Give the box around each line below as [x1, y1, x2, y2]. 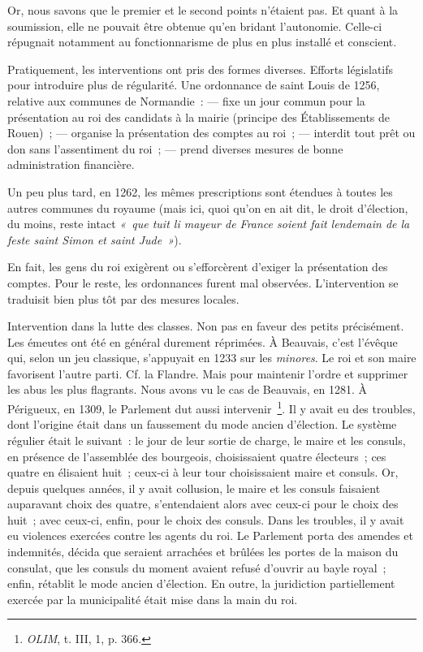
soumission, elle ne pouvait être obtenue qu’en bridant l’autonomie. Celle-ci [7, 17, 382, 34]
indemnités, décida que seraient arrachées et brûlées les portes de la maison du [7, 543, 399, 560]
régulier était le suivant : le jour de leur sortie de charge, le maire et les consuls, [7, 431, 406, 448]
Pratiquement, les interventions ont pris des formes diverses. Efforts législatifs [7, 60, 394, 77]
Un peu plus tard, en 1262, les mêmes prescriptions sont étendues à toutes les [7, 183, 393, 200]
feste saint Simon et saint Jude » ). [7, 231, 182, 248]
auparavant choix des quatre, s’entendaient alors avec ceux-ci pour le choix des [7, 495, 399, 512]
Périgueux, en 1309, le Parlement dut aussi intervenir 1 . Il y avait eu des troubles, [7, 398, 416, 417]
